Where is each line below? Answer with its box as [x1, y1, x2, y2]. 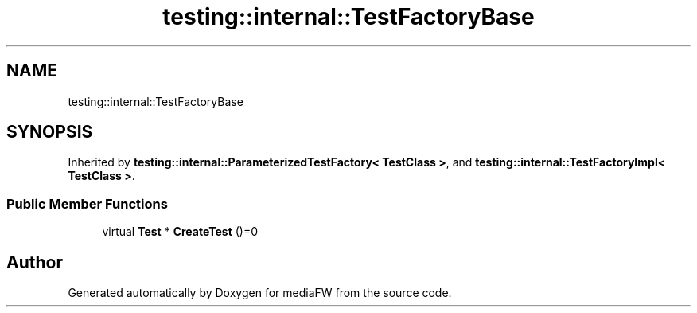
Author [6, 252, 63, 272]
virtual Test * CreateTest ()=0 [102, 225, 259, 239]
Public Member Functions [6, 195, 168, 212]
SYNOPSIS [6, 122, 93, 143]
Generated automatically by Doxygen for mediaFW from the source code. [68, 286, 452, 300]
